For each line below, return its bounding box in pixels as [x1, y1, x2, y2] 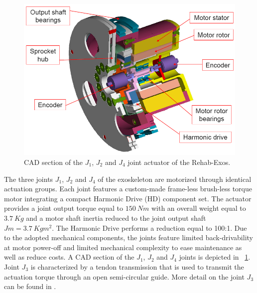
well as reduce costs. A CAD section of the [4, 252, 134, 262]
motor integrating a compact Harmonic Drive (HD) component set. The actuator [4, 193, 252, 203]
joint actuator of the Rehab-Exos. [128, 157, 231, 167]
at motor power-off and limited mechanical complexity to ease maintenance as [4, 242, 242, 252]
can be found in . [4, 281, 56, 292]
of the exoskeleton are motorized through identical [98, 173, 252, 184]
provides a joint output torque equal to [4, 203, 123, 213]
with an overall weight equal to [151, 203, 246, 213]
